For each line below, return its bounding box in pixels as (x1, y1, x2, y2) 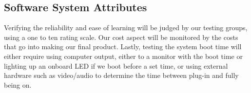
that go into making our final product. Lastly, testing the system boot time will (4, 41, 242, 52)
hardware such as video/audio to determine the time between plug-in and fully (4, 70, 239, 80)
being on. (4, 79, 32, 90)
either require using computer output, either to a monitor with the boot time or (4, 51, 243, 61)
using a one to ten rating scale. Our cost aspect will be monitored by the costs (4, 32, 238, 42)
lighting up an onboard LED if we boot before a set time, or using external (4, 60, 228, 71)
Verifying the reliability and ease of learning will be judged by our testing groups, (4, 22, 248, 33)
